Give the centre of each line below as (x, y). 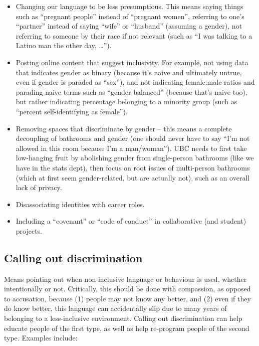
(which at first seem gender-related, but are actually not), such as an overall (133, 177)
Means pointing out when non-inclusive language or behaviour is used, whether (125, 279)
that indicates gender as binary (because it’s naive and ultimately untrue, (129, 72)
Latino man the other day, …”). (64, 45)
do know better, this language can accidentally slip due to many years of (115, 308)
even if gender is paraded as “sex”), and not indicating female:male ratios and (135, 82)
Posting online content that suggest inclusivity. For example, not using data (132, 62)
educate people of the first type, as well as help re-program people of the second (127, 328)
